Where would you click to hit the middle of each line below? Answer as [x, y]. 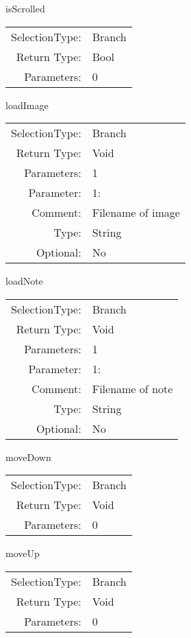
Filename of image [136, 213]
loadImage [27, 105]
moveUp [23, 553]
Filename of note [132, 388]
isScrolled [25, 8]
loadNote [24, 281]
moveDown [28, 457]
